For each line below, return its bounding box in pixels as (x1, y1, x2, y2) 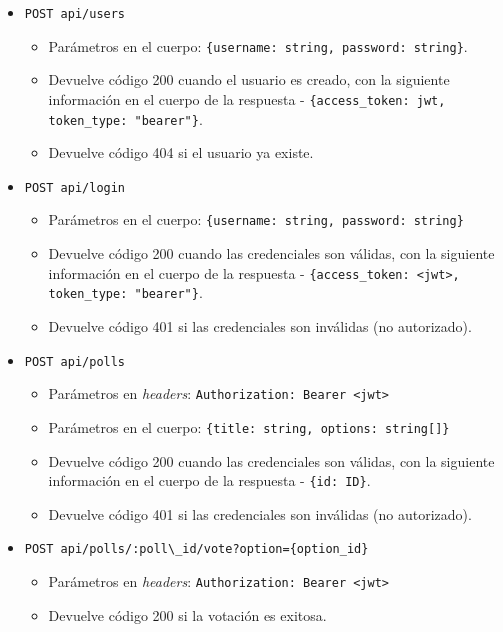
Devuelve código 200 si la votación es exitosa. (48, 604, 327, 625)
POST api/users (24, 7, 126, 21)
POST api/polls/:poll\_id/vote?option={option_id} (24, 542, 369, 557)
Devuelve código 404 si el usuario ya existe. (48, 142, 314, 163)
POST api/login (24, 180, 126, 195)
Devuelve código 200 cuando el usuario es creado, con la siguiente (48, 69, 450, 90)
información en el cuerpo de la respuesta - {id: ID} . (48, 470, 371, 491)
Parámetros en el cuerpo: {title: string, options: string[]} (48, 416, 450, 437)
